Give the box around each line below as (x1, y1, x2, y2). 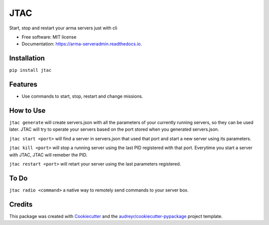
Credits (9, 200, 33, 209)
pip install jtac (9, 67, 52, 73)
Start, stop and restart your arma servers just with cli (9, 25, 118, 31)
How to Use (9, 106, 46, 115)
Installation (9, 54, 45, 62)
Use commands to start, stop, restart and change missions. (21, 93, 143, 99)
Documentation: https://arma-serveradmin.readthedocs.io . (21, 41, 142, 47)
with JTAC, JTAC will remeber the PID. (9, 152, 88, 158)
